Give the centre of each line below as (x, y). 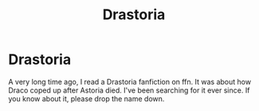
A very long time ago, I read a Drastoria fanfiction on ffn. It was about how (130, 81)
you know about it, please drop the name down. (86, 98)
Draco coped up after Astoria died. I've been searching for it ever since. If (129, 90)
